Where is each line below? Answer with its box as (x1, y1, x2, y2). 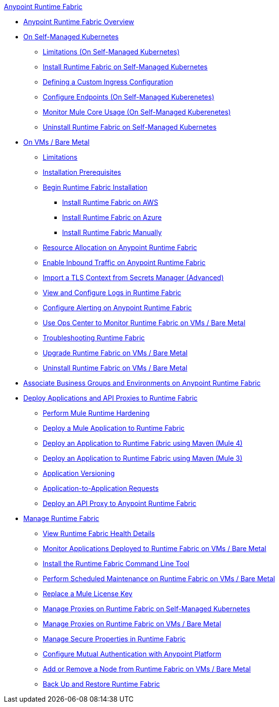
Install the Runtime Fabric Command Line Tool (43, 559, 190, 568)
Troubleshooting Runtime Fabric (43, 334, 145, 342)
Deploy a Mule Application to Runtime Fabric (43, 424, 185, 432)
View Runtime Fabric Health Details (43, 529, 155, 538)
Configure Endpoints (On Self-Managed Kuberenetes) (43, 93, 214, 101)
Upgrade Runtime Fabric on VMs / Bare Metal (43, 349, 188, 357)
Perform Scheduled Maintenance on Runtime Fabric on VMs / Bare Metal (43, 574, 275, 583)
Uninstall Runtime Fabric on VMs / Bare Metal (43, 364, 188, 372)
